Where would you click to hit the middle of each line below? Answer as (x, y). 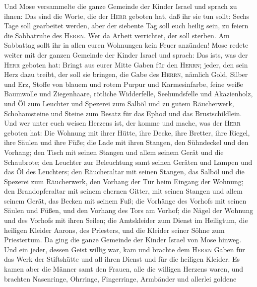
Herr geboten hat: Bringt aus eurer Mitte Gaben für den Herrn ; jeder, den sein (126, 64)
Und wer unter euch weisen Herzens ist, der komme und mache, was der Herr (122, 123)
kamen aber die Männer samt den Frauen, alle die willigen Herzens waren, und (124, 269)
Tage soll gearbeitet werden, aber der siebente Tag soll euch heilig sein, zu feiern (126, 26)
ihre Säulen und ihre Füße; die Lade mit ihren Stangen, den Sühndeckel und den (126, 142)
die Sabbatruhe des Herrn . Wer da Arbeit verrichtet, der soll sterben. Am (117, 35)
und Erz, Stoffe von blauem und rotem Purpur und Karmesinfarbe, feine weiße (124, 84)
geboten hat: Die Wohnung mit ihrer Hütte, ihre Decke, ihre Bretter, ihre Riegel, (127, 132)
